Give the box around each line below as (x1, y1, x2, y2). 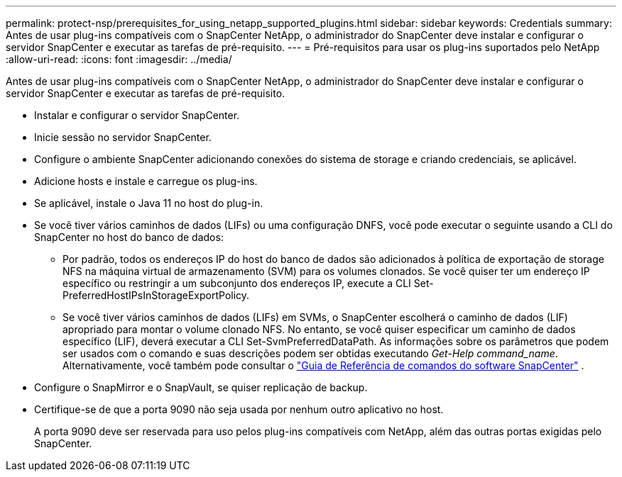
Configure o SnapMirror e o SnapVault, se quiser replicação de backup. (34, 381, 368, 393)
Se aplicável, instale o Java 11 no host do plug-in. (34, 197, 263, 209)
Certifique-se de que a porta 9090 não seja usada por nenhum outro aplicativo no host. (34, 403, 444, 415)
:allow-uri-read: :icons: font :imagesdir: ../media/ (6, 53, 232, 65)
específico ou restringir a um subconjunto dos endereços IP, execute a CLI (62, 277, 411, 289)
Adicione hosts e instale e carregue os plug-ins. (34, 175, 258, 187)
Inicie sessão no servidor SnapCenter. (34, 131, 212, 143)
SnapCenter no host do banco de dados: (34, 231, 224, 243)
